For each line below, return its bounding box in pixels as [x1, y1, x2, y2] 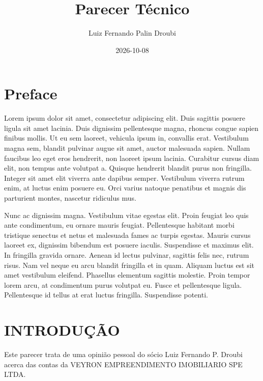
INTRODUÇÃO [4, 319, 120, 340]
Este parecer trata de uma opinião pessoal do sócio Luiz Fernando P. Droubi [4, 349, 243, 360]
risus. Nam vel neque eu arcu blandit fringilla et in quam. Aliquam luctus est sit [4, 259, 255, 270]
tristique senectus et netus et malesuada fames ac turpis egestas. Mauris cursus [4, 229, 251, 240]
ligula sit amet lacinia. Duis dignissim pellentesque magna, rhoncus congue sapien [4, 122, 259, 133]
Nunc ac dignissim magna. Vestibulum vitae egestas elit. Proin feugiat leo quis [4, 209, 249, 220]
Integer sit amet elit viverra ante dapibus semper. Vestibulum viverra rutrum [4, 172, 245, 183]
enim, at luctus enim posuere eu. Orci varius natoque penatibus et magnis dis [4, 182, 246, 193]
